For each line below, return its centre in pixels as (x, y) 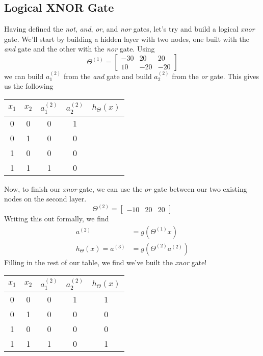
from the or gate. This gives (215, 76)
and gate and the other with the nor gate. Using (80, 49)
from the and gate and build (108, 76)
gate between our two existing (200, 188)
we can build (24, 76)
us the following (29, 86)
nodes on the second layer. (45, 199)
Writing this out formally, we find (57, 219)
